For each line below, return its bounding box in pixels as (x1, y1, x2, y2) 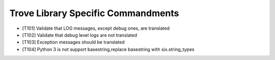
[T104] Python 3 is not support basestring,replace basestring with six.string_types (22, 46, 195, 52)
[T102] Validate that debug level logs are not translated (22, 32, 137, 38)
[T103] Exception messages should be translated (22, 39, 125, 45)
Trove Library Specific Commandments (9, 8, 179, 19)
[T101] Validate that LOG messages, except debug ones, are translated (22, 25, 170, 31)
